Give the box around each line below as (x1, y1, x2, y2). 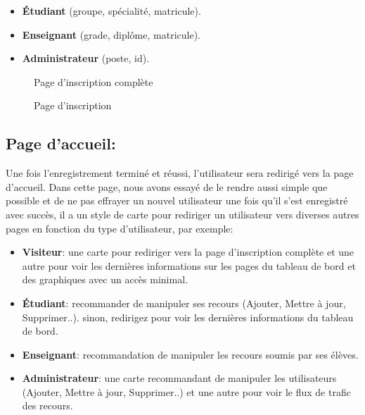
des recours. (22, 398, 73, 413)
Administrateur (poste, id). (22, 51, 150, 66)
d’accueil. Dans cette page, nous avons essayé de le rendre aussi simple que (6, 179, 328, 194)
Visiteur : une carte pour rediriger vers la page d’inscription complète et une (22, 244, 354, 259)
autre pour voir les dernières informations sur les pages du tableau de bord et (22, 258, 356, 273)
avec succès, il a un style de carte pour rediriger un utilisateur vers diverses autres (6, 206, 359, 221)
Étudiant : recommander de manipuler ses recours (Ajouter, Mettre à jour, (22, 295, 346, 310)
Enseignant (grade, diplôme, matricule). (22, 27, 200, 42)
